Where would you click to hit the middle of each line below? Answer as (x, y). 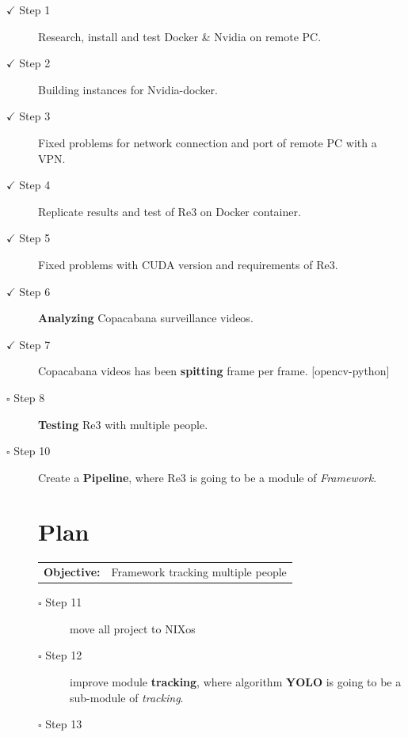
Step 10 (32, 451)
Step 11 (64, 602)
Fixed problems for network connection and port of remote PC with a (208, 142)
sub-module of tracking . (127, 697)
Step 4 (35, 185)
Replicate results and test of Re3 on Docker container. (170, 211)
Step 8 (29, 397)
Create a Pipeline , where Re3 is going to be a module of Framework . (208, 477)
